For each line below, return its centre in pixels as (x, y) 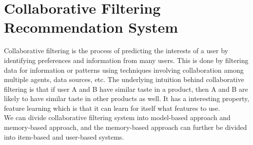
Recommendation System (91, 27)
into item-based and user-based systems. (64, 136)
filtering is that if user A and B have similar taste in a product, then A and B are (126, 89)
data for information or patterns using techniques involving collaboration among (124, 70)
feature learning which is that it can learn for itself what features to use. (112, 108)
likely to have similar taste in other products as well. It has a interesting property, (127, 98)
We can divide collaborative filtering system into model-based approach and (117, 117)
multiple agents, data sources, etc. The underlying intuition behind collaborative (124, 79)
